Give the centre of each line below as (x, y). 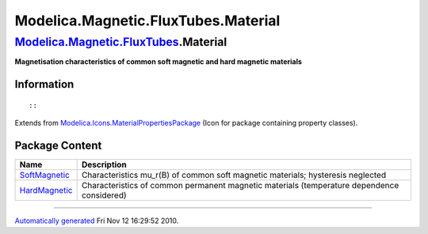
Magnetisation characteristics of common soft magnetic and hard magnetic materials (159, 62)
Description (104, 164)
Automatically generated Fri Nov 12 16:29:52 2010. (97, 221)
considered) (104, 195)
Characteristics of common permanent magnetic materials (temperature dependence (240, 186)
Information (44, 84)
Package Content (58, 145)
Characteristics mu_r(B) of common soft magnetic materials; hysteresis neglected (234, 175)
